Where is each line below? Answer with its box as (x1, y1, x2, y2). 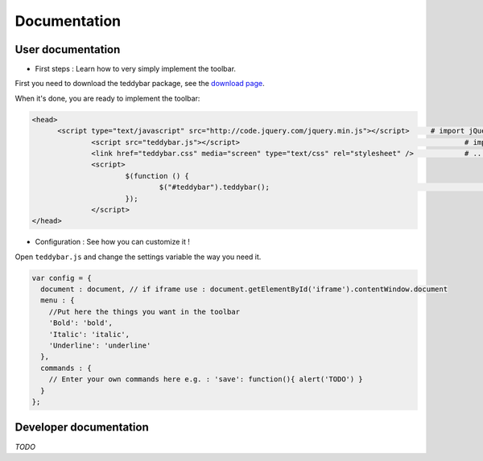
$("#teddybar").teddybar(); (159, 183, 270, 192)
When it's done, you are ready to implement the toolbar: (14, 93, 200, 103)
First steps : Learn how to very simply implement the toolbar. (35, 64, 237, 74)
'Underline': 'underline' (48, 341, 151, 350)
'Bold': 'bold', (48, 319, 113, 327)
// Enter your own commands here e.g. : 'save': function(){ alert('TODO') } (48, 375, 364, 384)
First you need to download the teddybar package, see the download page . (14, 79, 265, 88)
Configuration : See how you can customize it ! (35, 237, 191, 247)
